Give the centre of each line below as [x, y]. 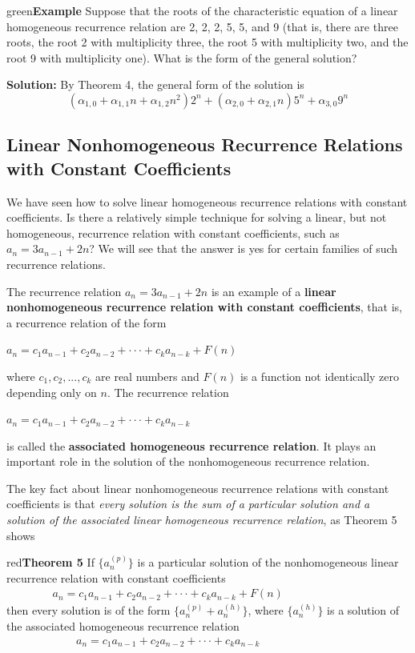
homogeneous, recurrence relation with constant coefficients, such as [173, 232]
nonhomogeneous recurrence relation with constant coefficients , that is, [204, 307]
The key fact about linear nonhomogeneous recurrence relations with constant [198, 488]
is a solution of [363, 610]
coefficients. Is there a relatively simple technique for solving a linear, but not [197, 217]
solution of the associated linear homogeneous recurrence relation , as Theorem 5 [202, 520]
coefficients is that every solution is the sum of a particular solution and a [188, 504]
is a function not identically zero [320, 376]
